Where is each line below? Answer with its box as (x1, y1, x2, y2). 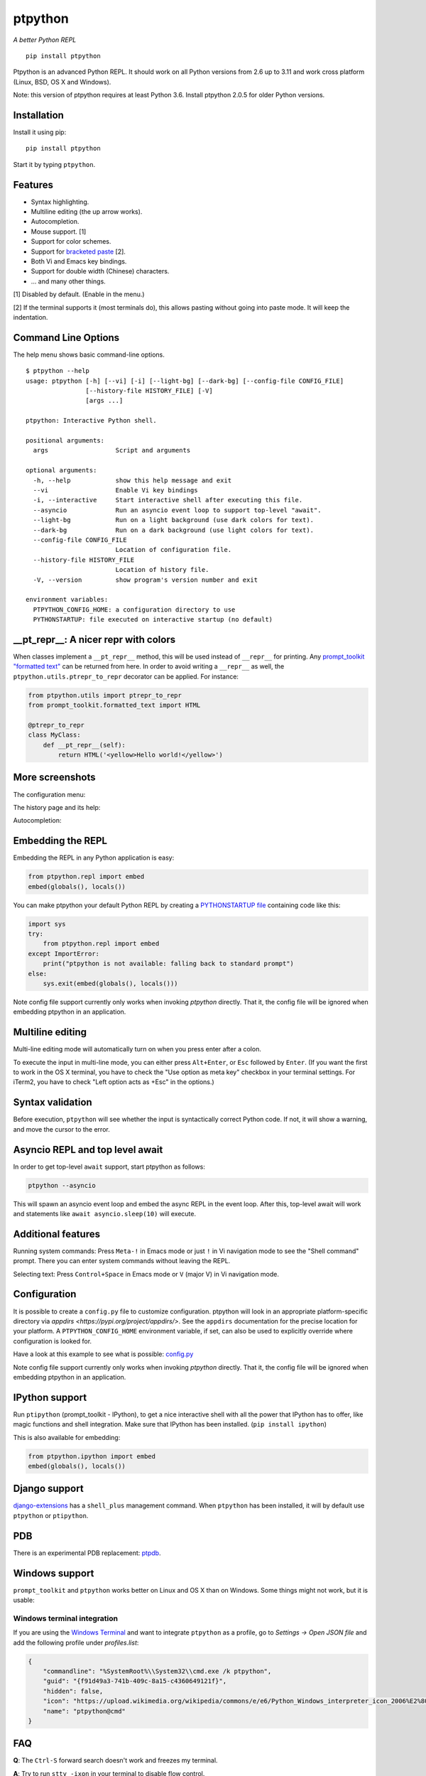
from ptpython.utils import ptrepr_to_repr (28, 691, 182, 699)
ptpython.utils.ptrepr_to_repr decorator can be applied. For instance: (13, 672, 239, 681)
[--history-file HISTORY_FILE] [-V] (85, 387, 213, 395)
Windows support (13, 1567, 94, 1579)
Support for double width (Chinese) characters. (31, 267, 170, 276)
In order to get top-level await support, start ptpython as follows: (13, 1162, 205, 1171)
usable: (13, 1596, 35, 1605)
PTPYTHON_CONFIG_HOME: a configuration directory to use (33, 605, 236, 614)
